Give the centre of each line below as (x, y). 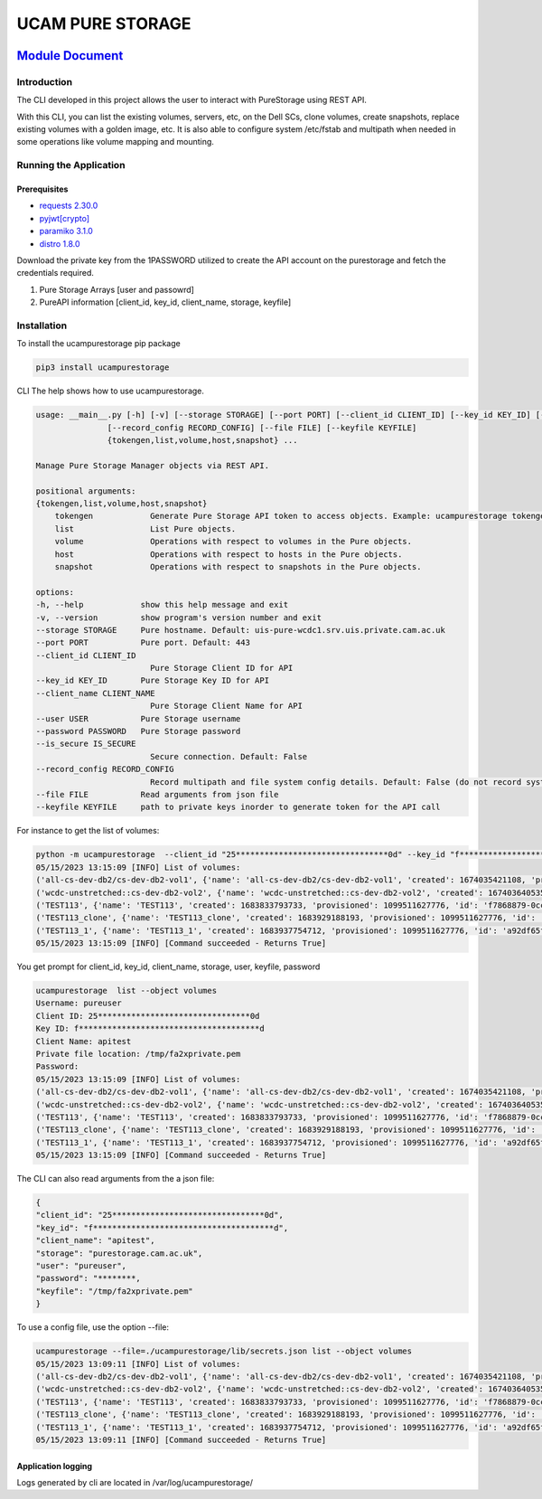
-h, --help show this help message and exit (162, 605)
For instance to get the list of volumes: (88, 831)
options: (55, 592)
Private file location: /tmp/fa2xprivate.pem (138, 1054)
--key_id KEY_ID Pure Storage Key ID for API (153, 681)
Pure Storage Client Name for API (226, 706)
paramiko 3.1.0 (66, 231)
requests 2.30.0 (69, 206)
